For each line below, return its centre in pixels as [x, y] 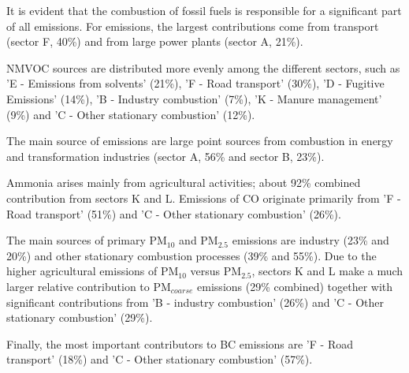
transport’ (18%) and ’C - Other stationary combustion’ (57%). [160, 359]
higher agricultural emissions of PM [93, 271]
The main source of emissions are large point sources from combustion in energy [200, 141]
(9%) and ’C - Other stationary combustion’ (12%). [131, 114]
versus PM [216, 271]
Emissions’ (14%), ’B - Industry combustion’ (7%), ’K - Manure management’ [194, 98]
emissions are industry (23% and [310, 240]
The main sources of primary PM [87, 240]
